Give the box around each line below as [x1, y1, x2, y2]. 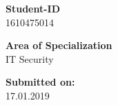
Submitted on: [6, 75, 75, 89]
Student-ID [6, 1, 61, 15]
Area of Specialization [6, 38, 112, 52]
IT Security [6, 51, 54, 66]
